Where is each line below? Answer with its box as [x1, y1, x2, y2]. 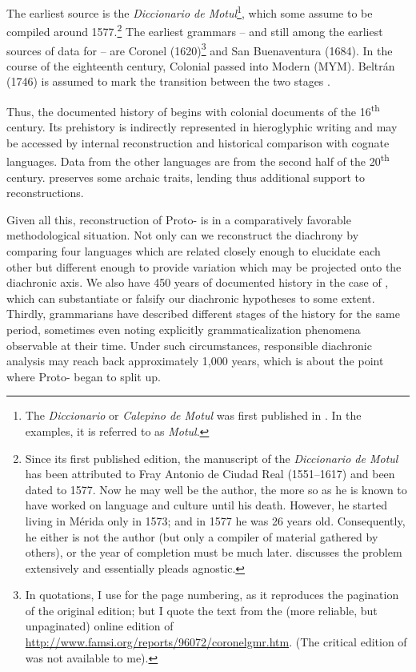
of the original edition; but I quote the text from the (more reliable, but [25, 602, 378, 618]
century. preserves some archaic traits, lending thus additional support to [6, 168, 365, 185]
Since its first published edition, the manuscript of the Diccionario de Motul [25, 449, 398, 466]
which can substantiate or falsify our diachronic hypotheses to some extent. [6, 289, 375, 306]
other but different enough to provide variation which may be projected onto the [6, 258, 402, 275]
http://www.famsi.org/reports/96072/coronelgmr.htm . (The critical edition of [25, 634, 407, 650]
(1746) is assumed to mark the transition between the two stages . [6, 73, 330, 90]
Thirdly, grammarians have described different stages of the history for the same [6, 305, 400, 322]
